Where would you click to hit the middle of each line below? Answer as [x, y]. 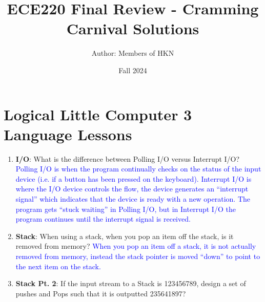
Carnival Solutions [133, 28]
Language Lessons [68, 134]
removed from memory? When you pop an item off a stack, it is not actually [136, 246]
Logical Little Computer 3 [98, 114]
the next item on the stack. [58, 266]
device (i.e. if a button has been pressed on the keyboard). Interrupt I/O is [134, 178]
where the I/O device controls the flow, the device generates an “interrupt [132, 189]
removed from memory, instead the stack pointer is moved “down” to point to [138, 256]
